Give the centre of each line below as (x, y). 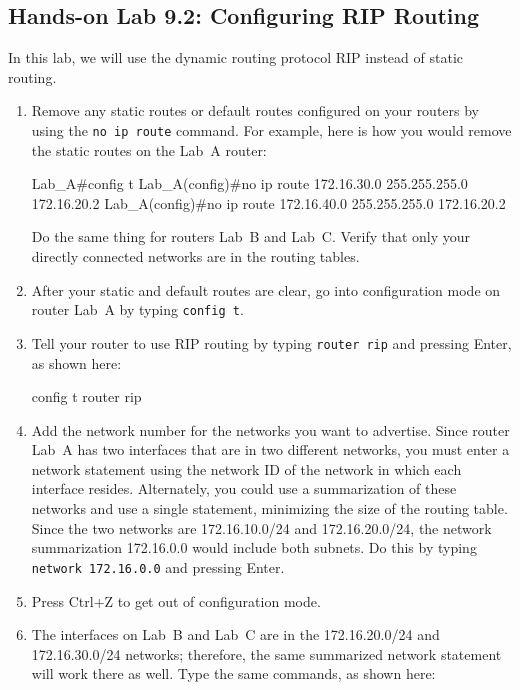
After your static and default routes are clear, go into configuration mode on (266, 289)
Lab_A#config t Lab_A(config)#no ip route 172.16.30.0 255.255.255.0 (249, 183)
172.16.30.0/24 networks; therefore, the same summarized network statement (266, 653)
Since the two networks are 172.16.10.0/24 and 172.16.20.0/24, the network (261, 527)
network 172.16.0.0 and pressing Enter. (158, 566)
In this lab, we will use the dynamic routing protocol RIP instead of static (235, 57)
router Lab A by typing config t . (137, 309)
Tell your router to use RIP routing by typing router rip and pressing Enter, (271, 342)
